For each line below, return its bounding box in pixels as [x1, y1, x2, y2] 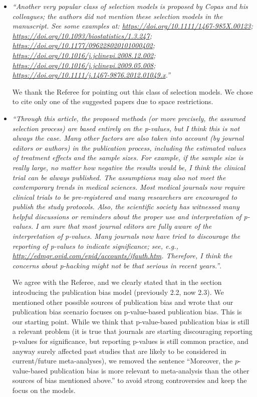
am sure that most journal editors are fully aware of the [41, 221, 212, 231]
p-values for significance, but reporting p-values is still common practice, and [12, 336, 248, 346]
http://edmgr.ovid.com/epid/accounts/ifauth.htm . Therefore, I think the [12, 250, 232, 261]
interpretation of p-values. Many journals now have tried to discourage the [12, 231, 240, 241]
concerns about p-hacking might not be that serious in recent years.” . [12, 260, 222, 270]
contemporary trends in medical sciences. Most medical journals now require [12, 182, 245, 192]
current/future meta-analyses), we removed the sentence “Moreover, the [12, 355, 233, 366]
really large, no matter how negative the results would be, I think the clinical [12, 162, 245, 172]
